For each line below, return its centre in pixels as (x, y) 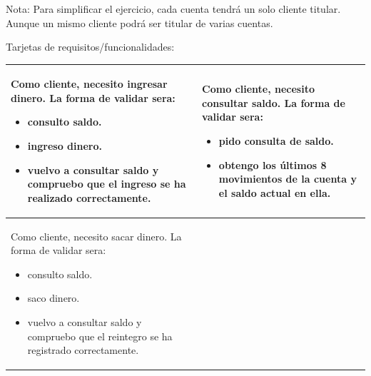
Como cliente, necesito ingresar (89, 84)
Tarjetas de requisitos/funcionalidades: (90, 47)
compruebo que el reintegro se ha (100, 336)
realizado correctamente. (89, 197)
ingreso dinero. (65, 146)
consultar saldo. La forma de (274, 102)
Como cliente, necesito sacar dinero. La (96, 236)
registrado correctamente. (83, 350)
